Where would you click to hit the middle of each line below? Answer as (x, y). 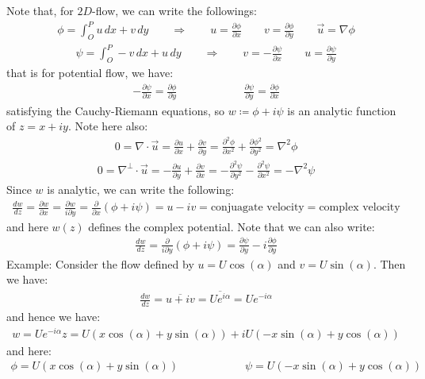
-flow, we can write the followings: (174, 10)
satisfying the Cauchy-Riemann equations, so (116, 110)
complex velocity (360, 208)
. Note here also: (108, 126)
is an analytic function (342, 110)
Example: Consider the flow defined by (100, 263)
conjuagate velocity (257, 208)
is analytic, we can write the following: (141, 189)
